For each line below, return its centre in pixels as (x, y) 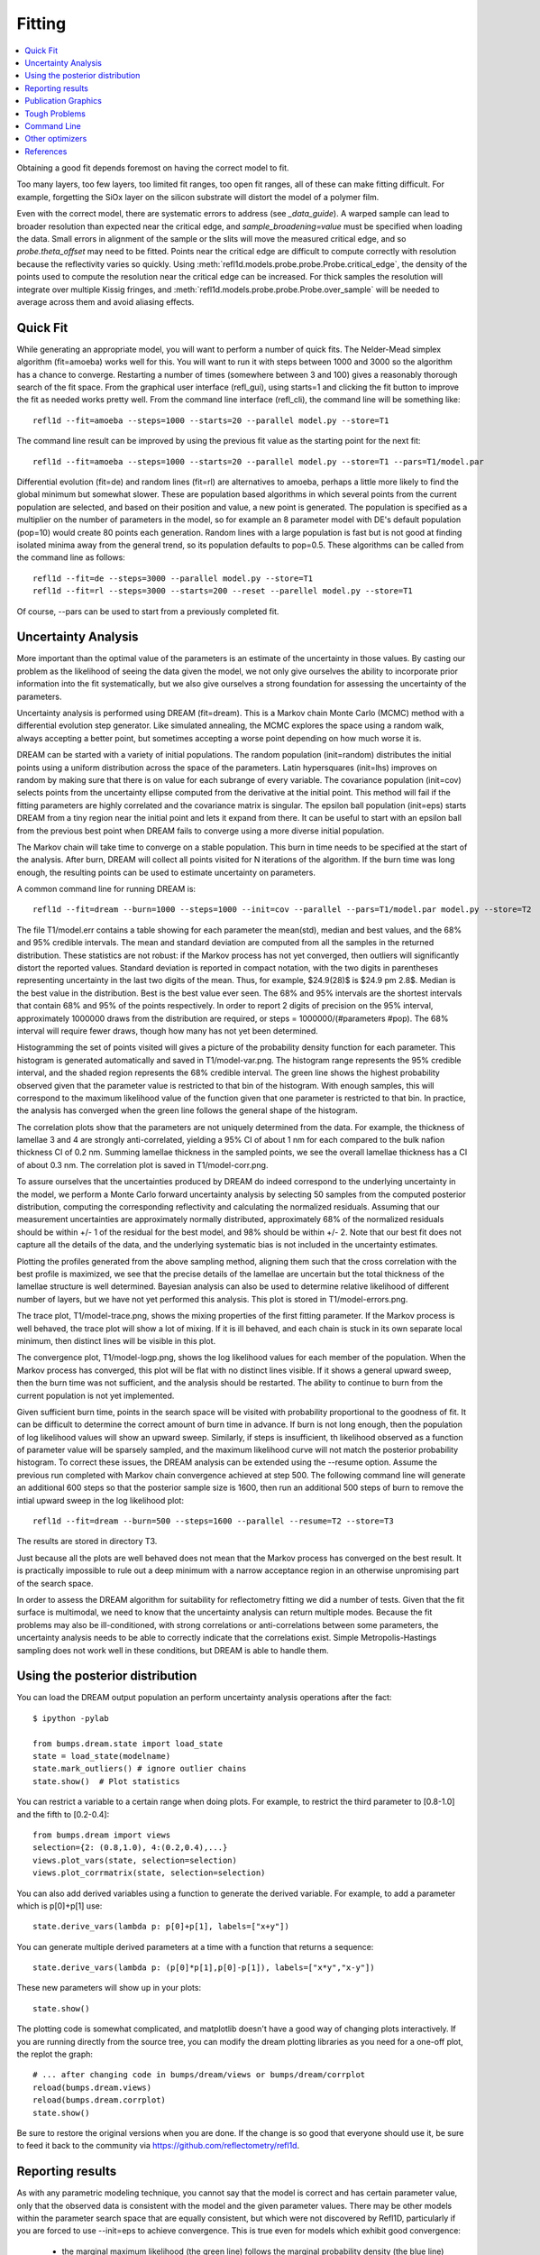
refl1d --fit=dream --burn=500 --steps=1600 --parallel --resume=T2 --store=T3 (213, 1521)
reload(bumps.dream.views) (92, 2087)
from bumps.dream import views (102, 1835)
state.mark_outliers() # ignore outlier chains (140, 1769)
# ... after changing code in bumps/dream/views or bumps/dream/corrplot (199, 2075)
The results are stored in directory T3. (87, 1542)
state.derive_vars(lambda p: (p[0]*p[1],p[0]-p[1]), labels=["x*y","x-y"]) (204, 1968)
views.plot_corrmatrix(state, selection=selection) (149, 1873)
